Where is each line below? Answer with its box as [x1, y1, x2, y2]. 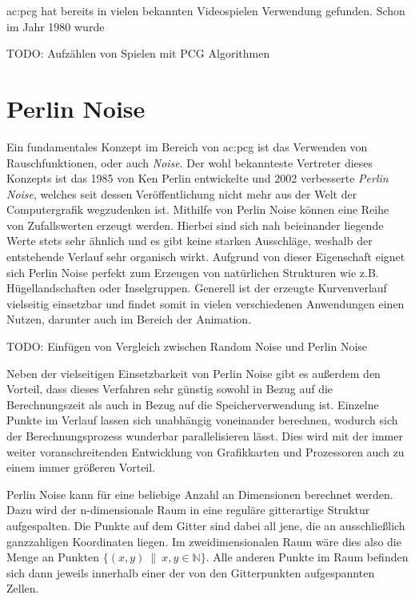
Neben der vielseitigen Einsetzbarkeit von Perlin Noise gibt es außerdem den [6, 364, 381, 381]
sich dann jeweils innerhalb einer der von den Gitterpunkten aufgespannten [6, 564, 375, 581]
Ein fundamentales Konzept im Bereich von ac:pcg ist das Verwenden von [6, 138, 368, 155]
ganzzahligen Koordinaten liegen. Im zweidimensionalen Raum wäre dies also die [6, 533, 401, 549]
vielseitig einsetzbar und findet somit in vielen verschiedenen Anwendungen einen [6, 295, 405, 312]
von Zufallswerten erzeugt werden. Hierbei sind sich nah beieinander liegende [6, 216, 384, 233]
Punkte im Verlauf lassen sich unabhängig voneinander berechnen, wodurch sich [6, 412, 398, 428]
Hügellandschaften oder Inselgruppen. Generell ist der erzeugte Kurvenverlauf [6, 279, 387, 296]
